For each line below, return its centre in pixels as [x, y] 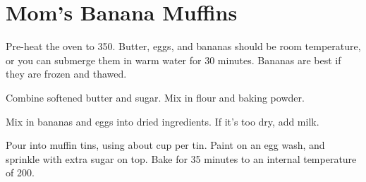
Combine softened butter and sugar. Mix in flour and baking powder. [155, 97]
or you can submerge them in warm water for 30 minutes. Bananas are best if [173, 60]
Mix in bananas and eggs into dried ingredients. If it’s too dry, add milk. [163, 121]
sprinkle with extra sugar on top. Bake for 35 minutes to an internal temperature [181, 158]
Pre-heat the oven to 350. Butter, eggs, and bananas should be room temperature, [183, 46]
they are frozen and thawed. [66, 74]
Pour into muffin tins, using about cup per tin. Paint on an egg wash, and [165, 145]
